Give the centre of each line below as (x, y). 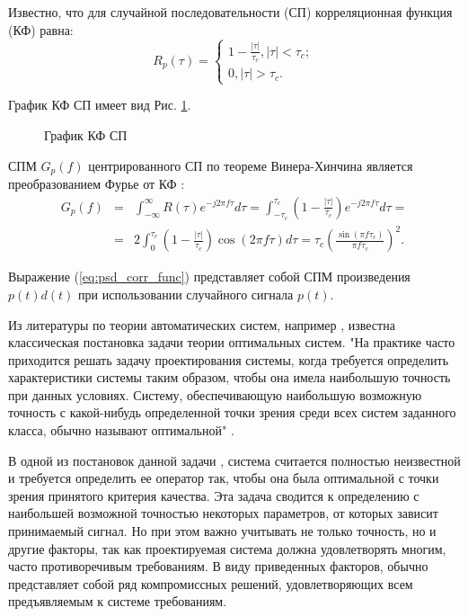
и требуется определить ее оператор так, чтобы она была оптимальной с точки (224, 478)
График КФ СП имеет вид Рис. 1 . (100, 105)
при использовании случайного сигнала (186, 294)
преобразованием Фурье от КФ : (97, 183)
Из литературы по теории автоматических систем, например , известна (202, 324)
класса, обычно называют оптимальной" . (121, 430)
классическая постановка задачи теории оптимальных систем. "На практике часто (232, 342)
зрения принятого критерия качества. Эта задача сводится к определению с (214, 495)
